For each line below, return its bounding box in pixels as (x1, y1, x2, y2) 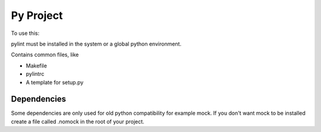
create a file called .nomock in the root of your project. (11, 118, 145, 125)
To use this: (11, 30, 40, 37)
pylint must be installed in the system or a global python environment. (11, 40, 181, 47)
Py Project (11, 9, 63, 22)
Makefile (26, 62, 48, 69)
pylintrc (26, 70, 45, 78)
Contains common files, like (11, 51, 79, 59)
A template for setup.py (26, 79, 84, 86)
